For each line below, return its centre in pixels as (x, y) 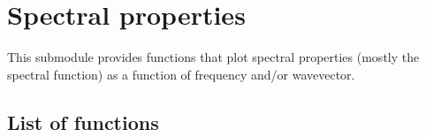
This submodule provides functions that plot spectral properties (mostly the (213, 57)
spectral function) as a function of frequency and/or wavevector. (181, 74)
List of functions (83, 122)
